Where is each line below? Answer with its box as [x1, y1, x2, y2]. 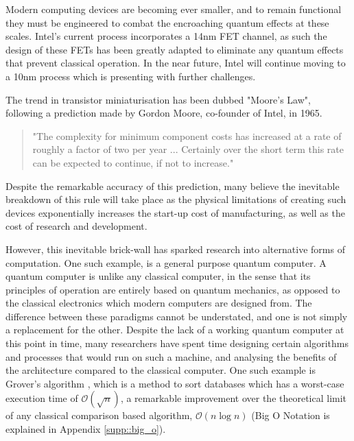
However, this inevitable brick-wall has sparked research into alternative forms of [5, 241, 345, 256]
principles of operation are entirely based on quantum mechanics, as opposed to [5, 282, 340, 296]
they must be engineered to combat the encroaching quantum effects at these [5, 15, 329, 29]
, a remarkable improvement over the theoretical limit [120, 391, 347, 405]
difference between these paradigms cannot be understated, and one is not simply [5, 309, 348, 323]
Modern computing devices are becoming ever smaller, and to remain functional [5, 2, 342, 16]
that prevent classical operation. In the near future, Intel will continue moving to [5, 56, 346, 70]
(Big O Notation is [251, 408, 330, 422]
